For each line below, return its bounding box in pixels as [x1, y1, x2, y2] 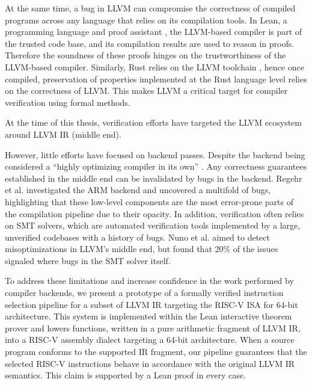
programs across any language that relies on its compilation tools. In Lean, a [5, 13, 287, 26]
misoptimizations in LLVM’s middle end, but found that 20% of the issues [5, 242, 278, 255]
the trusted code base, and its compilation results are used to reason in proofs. [5, 37, 295, 49]
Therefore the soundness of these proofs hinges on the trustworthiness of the [5, 49, 286, 61]
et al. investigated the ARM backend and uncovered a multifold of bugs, [5, 183, 271, 196]
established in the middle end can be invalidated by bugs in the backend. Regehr [5, 171, 302, 184]
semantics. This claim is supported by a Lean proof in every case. [5, 369, 246, 381]
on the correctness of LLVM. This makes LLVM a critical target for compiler [5, 84, 288, 97]
